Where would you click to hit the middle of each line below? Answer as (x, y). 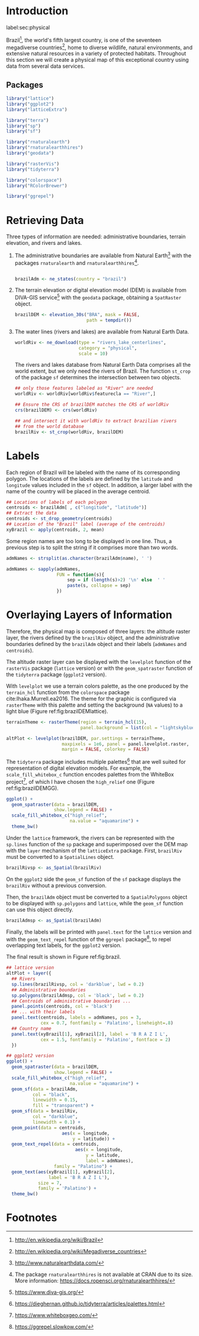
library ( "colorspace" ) (34, 180)
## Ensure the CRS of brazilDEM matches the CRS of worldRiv (92, 405)
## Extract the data (32, 513)
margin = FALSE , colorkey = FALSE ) (106, 749)
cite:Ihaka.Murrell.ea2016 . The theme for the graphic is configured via (91, 698)
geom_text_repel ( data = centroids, (55, 1144)
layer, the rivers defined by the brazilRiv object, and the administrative (93, 638)
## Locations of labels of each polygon (57, 502)
